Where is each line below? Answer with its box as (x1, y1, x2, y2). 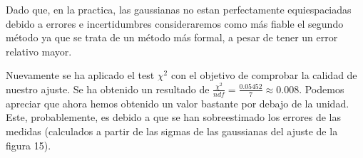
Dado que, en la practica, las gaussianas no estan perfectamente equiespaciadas (6, 2, 352, 16)
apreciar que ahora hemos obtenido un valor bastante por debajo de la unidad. (6, 95, 349, 110)
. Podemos (299, 81, 344, 96)
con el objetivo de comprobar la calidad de (170, 68, 357, 83)
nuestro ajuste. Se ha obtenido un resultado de (6, 81, 210, 96)
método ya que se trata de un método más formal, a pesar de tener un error (6, 30, 338, 45)
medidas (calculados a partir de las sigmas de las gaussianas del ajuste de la (6, 123, 338, 138)
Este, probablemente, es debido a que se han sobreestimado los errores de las (6, 110, 341, 125)
